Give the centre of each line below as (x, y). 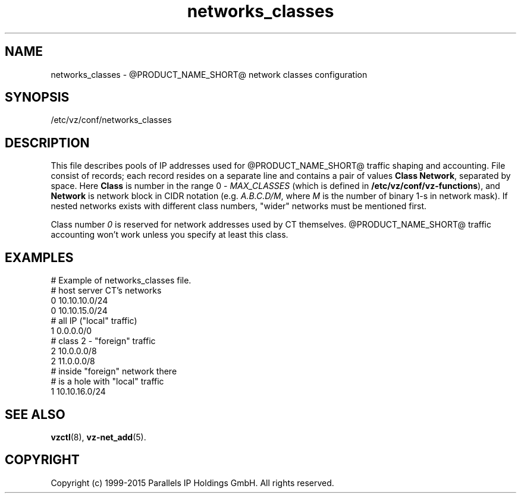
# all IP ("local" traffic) (94, 321)
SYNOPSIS (37, 97)
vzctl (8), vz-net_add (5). (98, 437)
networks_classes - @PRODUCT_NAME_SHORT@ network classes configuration (209, 74)
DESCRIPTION (47, 143)
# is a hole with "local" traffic (107, 382)
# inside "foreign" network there (114, 371)
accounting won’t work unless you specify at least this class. (170, 235)
